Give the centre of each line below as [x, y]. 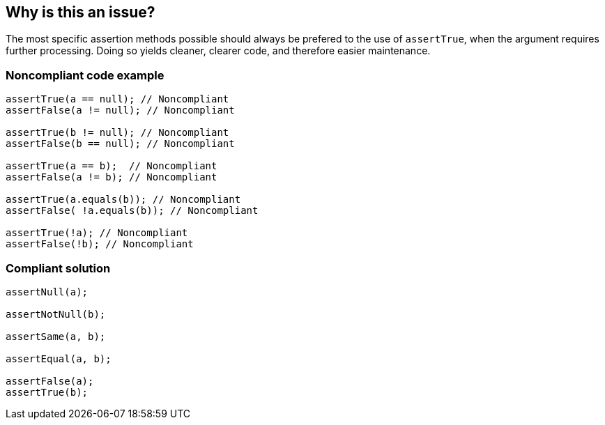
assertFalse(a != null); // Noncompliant [120, 110]
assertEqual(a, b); [59, 358]
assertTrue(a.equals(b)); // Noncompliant [123, 200]
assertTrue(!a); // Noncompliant [97, 233]
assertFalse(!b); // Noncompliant [100, 244]
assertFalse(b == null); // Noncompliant [120, 144]
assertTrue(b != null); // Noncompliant [117, 133]
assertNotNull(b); [56, 314]
